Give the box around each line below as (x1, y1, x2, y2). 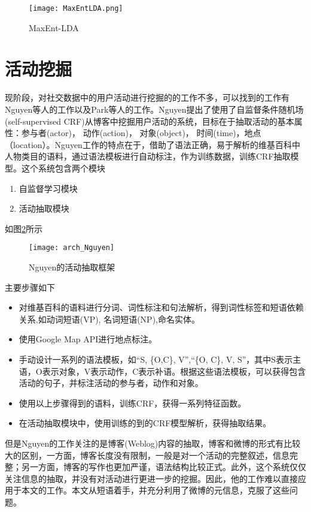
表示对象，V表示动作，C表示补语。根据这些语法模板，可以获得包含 (42, 365, 306, 377)
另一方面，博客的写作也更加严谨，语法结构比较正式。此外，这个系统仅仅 (21, 460, 306, 473)
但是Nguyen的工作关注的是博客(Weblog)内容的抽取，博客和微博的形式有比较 (5, 436, 301, 449)
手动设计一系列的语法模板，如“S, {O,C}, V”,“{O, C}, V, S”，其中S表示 (19, 353, 293, 365)
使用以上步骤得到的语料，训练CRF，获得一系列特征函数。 (19, 396, 246, 409)
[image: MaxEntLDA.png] (29, 4, 123, 13)
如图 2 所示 (5, 222, 42, 234)
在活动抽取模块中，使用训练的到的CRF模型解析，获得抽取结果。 (19, 417, 272, 429)
